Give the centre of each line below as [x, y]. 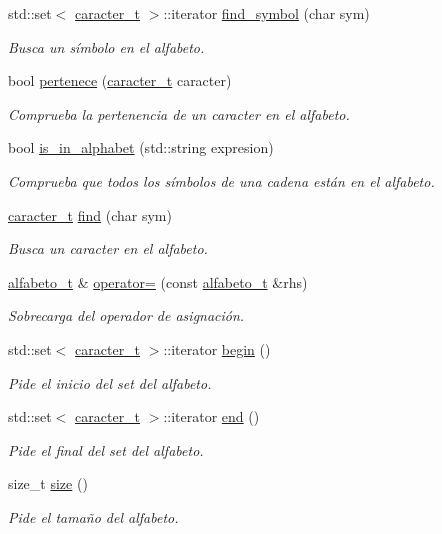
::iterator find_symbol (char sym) [266, 13]
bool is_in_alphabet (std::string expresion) [141, 147]
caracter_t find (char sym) [90, 214]
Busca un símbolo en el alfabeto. [106, 46]
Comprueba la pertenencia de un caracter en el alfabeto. [179, 113]
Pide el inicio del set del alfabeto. [110, 382]
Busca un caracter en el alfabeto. [108, 248]
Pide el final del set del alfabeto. [106, 449]
